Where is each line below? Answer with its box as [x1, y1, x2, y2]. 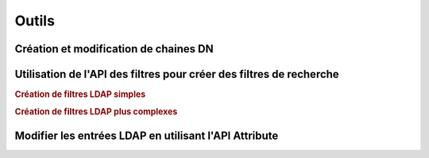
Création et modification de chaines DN [14, 42, 214, 56]
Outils [14, 12, 56, 29]
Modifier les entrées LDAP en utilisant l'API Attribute [14, 129, 279, 142]
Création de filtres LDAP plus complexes [14, 106, 178, 118]
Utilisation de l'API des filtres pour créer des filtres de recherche [14, 67, 339, 81]
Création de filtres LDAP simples [14, 89, 146, 100]
